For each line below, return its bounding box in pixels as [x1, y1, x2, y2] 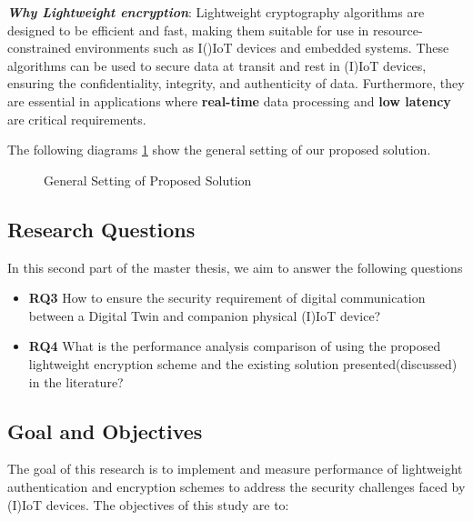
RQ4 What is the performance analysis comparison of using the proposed [28, 336, 441, 356]
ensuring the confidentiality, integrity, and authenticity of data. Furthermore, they [7, 74, 465, 93]
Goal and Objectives [7, 416, 203, 445]
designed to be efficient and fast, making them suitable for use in [7, 20, 369, 39]
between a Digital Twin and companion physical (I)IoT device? [28, 306, 381, 325]
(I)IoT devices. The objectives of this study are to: [7, 495, 289, 514]
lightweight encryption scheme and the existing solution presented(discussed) [28, 354, 458, 373]
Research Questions [7, 215, 196, 243]
